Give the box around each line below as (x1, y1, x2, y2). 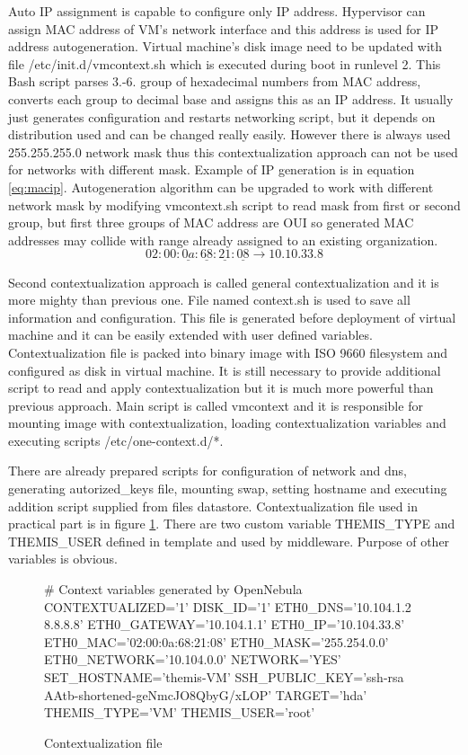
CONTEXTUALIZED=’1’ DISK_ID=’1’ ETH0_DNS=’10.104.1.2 (44, 597, 411, 616)
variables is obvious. (8, 549, 118, 568)
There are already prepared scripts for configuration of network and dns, (8, 461, 407, 480)
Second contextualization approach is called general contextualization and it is (8, 272, 439, 291)
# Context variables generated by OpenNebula (44, 580, 303, 599)
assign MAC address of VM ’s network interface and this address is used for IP (8, 19, 439, 38)
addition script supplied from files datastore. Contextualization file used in (8, 496, 418, 515)
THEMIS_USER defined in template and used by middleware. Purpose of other (8, 531, 450, 550)
